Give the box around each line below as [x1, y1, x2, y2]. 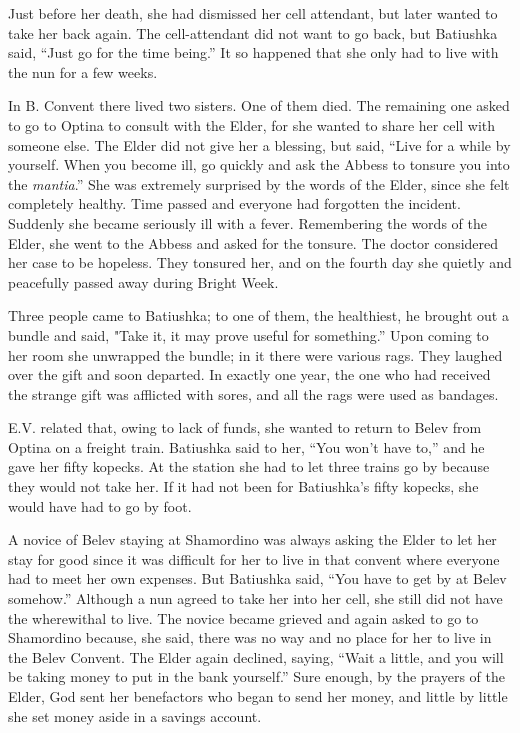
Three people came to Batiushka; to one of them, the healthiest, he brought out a [8, 305, 509, 326]
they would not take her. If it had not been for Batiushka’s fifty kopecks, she [8, 476, 479, 497]
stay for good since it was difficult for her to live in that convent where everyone [8, 548, 500, 569]
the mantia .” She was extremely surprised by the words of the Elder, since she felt [8, 173, 510, 194]
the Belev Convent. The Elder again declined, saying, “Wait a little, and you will [8, 646, 504, 667]
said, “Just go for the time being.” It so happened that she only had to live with [8, 42, 499, 63]
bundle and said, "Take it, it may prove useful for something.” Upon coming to [8, 324, 489, 345]
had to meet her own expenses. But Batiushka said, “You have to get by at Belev [8, 568, 507, 589]
